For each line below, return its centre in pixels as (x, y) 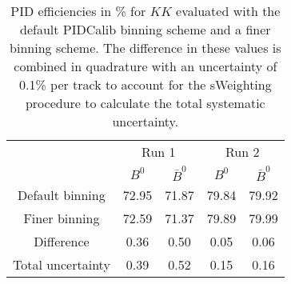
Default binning (62, 194)
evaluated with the (228, 11)
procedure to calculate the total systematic (145, 103)
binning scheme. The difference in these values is (145, 48)
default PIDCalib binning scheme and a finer (145, 29)
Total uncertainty (62, 264)
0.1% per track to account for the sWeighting (145, 84)
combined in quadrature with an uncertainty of (145, 66)
